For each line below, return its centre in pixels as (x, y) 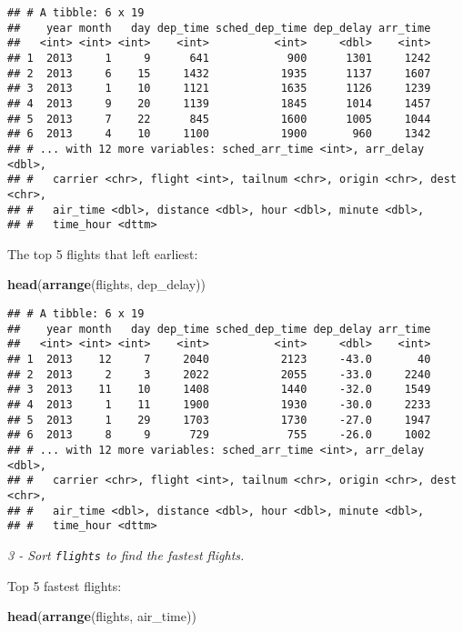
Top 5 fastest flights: (65, 585)
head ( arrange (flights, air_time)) (102, 616)
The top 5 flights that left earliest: (103, 253)
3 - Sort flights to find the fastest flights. (126, 554)
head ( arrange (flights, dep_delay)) (106, 284)
